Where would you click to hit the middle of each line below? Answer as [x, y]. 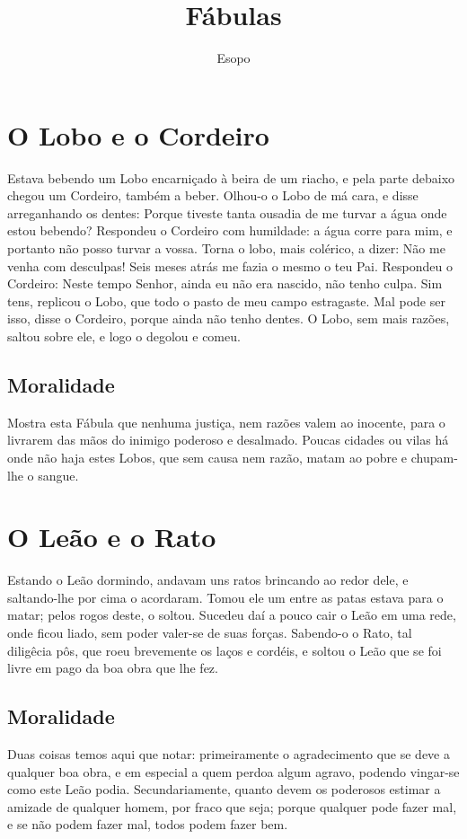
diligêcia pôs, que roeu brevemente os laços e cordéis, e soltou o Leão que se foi [225, 650]
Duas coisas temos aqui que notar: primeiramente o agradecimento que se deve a [229, 754]
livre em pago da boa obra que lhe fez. [113, 668]
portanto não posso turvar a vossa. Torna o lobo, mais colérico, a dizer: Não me [226, 248]
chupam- [434, 457]
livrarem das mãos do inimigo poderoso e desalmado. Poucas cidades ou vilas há [228, 440]
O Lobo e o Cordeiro [138, 134]
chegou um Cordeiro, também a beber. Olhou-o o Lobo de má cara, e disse [213, 195]
